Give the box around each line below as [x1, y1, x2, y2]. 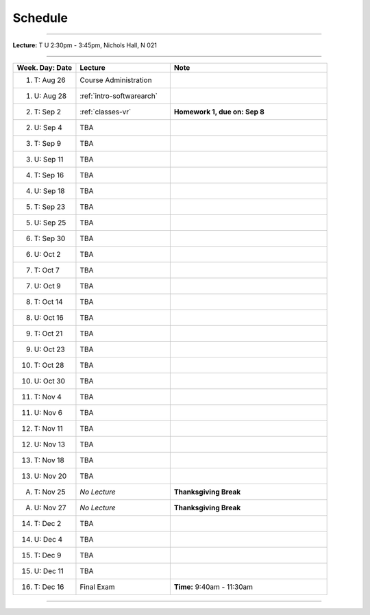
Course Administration [79, 75, 152, 85]
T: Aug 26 [34, 75, 66, 85]
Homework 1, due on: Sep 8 [173, 107, 265, 116]
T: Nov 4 [34, 392, 62, 401]
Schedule [12, 10, 69, 25]
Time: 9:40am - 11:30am [173, 582, 254, 592]
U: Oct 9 [34, 281, 61, 290]
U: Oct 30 [34, 376, 65, 386]
